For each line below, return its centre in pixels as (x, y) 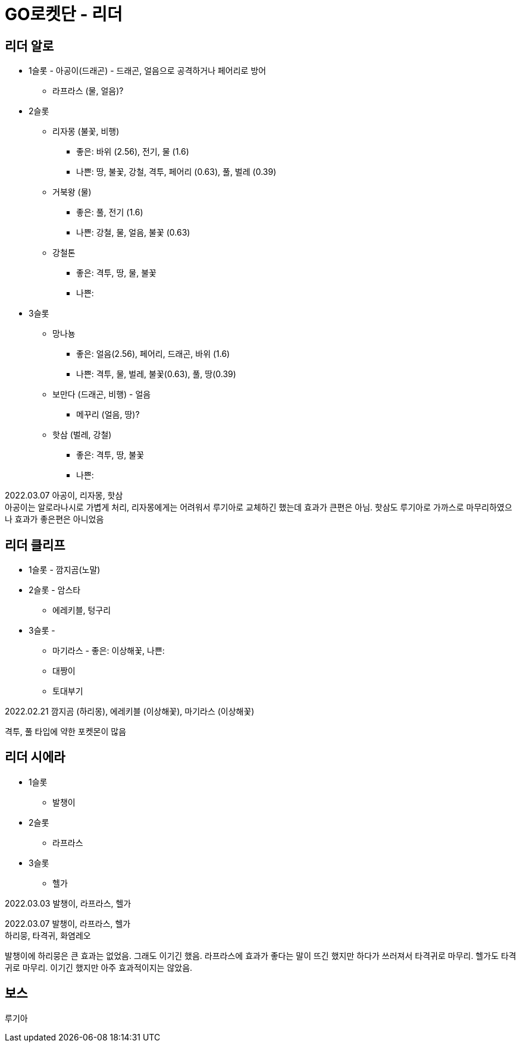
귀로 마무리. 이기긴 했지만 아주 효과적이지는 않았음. (99, 967)
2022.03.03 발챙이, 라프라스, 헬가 (68, 903)
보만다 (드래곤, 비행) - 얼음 (102, 394)
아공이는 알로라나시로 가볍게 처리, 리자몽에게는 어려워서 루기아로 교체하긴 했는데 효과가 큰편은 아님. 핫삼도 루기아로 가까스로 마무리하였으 (259, 507)
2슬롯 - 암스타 (55, 590)
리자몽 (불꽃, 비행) (86, 131)
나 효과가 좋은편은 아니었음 (54, 519)
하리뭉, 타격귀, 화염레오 (48, 935)
